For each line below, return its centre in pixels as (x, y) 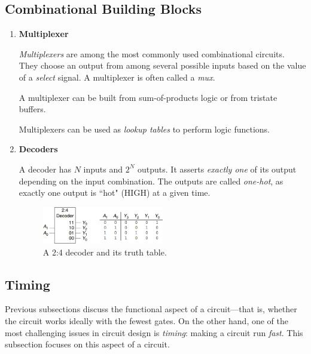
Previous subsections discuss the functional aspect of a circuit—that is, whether (151, 309)
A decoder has (45, 169)
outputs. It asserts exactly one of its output (217, 169)
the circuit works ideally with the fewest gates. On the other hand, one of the (147, 321)
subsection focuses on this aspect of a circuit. (87, 344)
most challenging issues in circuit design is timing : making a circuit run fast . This (154, 332)
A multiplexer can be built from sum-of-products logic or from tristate (148, 97)
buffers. (32, 109)
